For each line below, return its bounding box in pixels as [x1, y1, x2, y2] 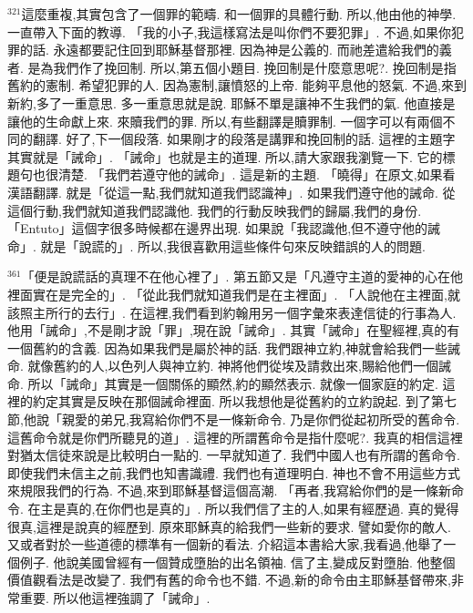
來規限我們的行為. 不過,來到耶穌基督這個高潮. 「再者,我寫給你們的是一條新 [7, 481, 451, 500]
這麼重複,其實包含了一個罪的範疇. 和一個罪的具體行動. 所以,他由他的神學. [21, 5, 457, 23]
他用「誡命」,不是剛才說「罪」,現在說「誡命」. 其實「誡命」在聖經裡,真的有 [7, 321, 460, 340]
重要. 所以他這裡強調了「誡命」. [19, 588, 211, 607]
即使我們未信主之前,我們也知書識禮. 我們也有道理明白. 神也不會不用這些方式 [7, 463, 460, 482]
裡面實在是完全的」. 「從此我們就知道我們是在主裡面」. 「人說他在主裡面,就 [7, 284, 460, 303]
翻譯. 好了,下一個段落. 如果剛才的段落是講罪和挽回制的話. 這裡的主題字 [32, 129, 456, 148]
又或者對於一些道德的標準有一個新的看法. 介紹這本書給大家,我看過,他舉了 [7, 535, 444, 554]
